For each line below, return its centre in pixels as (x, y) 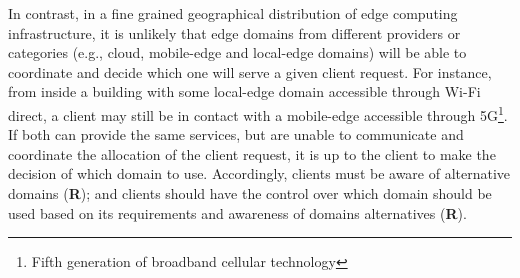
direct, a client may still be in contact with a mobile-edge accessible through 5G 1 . (258, 113)
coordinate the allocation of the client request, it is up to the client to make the (252, 153)
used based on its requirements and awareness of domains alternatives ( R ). (237, 212)
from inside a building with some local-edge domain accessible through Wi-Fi (244, 91)
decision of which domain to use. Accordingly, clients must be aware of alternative (259, 173)
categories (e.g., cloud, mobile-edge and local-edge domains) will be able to (237, 52)
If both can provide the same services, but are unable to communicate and (236, 134)
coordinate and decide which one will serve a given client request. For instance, (250, 71)
